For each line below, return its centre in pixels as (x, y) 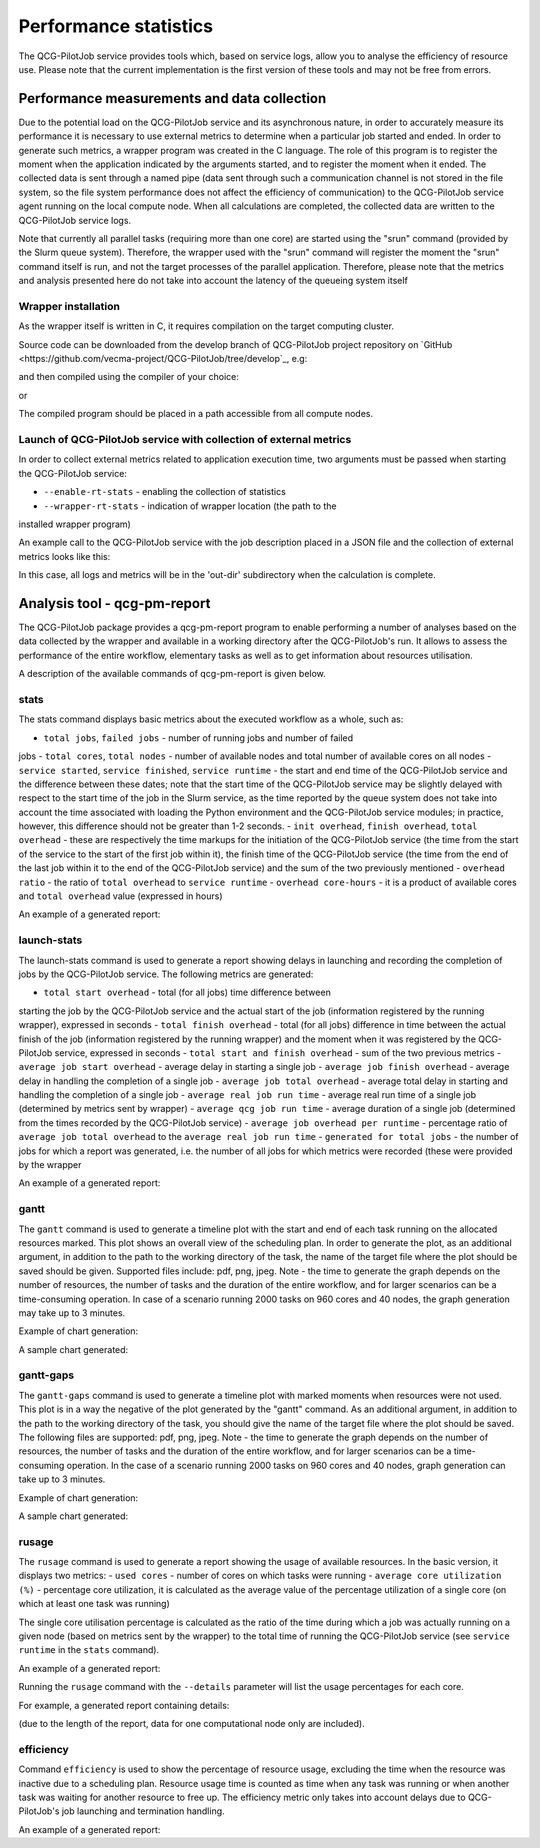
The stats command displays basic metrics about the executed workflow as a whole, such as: (211, 719)
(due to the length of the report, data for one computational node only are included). (191, 1723)
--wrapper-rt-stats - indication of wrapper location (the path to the (190, 506)
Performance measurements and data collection (172, 98)
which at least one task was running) (94, 1604)
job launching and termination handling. (143, 1811)
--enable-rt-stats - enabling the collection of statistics (165, 492)
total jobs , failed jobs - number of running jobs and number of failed (198, 737)
